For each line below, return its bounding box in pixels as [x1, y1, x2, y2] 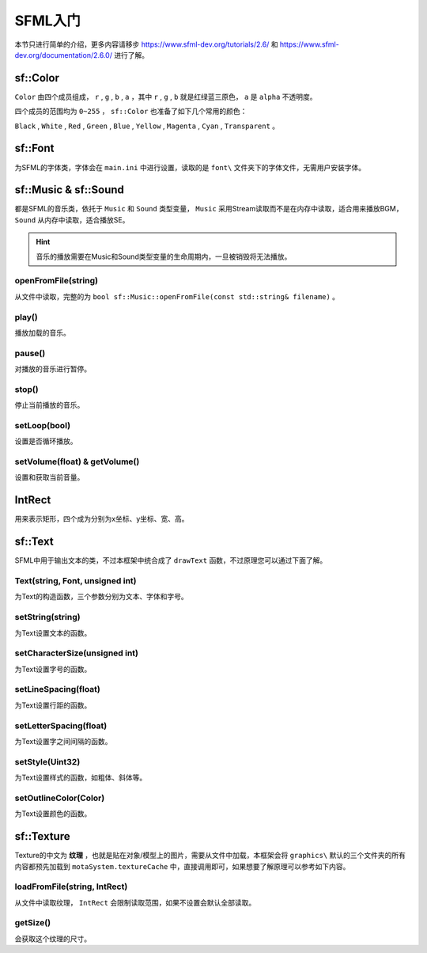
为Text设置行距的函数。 [14, 701, 92, 710]
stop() [14, 384, 39, 395]
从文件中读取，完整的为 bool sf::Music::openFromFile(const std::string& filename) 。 [14, 291, 340, 301]
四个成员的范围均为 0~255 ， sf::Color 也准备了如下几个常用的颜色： [14, 107, 248, 116]
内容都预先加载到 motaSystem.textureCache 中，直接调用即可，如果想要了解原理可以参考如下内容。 [14, 861, 350, 871]
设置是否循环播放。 [14, 436, 77, 446]
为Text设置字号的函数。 [14, 664, 92, 674]
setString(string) [14, 612, 81, 623]
